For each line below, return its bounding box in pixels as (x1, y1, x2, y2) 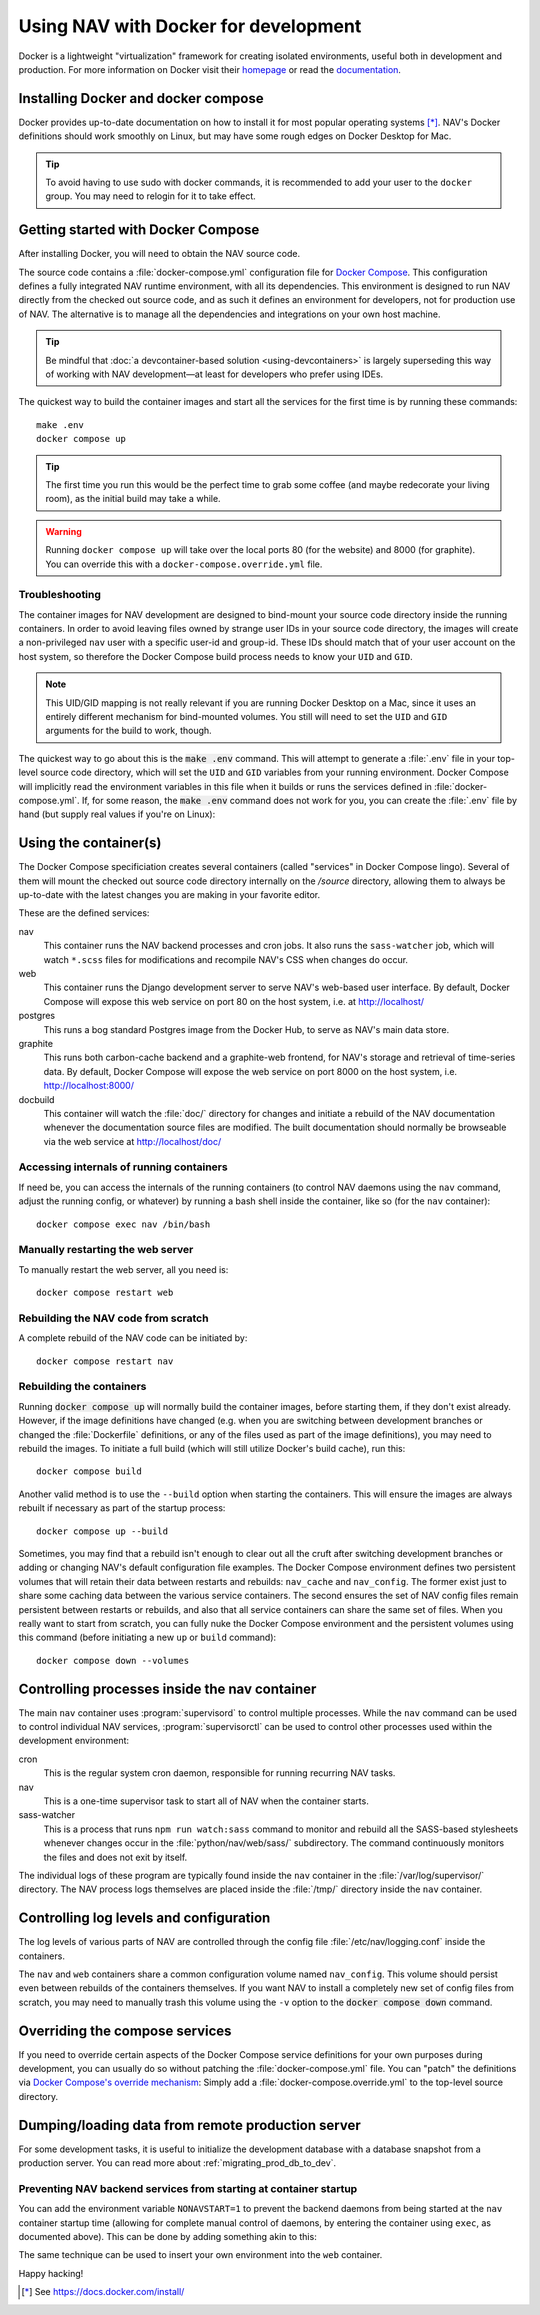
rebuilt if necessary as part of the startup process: (18, 1502, 226, 1514)
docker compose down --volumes (36, 1655, 190, 1666)
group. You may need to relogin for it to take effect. (45, 190, 257, 202)
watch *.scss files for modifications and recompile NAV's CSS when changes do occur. (43, 953, 409, 965)
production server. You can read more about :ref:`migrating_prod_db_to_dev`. (18, 2157, 337, 2169)
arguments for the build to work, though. (45, 725, 212, 737)
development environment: (18, 1735, 130, 1747)
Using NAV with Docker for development (18, 15, 362, 37)
